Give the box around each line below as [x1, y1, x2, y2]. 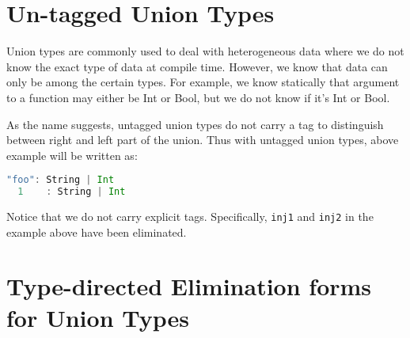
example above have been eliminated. [6, 223, 187, 240]
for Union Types [6, 301, 190, 333]
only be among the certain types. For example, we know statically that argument [6, 74, 400, 90]
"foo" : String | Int [6, 174, 115, 186]
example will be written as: [6, 146, 138, 163]
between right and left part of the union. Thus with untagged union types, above [6, 131, 399, 148]
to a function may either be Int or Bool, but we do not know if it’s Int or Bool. [6, 89, 390, 105]
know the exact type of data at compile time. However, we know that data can [6, 58, 388, 74]
